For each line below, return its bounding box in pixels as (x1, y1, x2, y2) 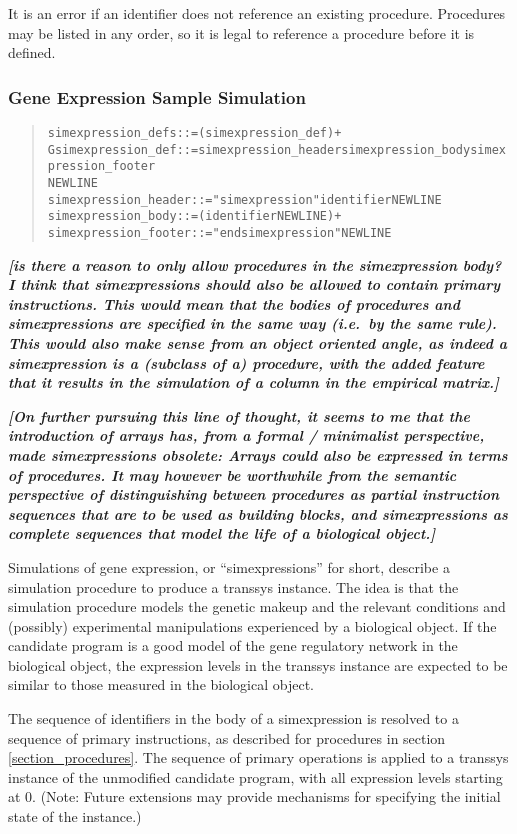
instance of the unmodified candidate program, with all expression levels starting (8, 766, 503, 787)
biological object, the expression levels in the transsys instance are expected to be (8, 654, 508, 675)
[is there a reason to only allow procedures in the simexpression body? (8, 254, 502, 275)
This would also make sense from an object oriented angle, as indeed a (8, 332, 508, 353)
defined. (8, 42, 56, 63)
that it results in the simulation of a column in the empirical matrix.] (8, 372, 499, 393)
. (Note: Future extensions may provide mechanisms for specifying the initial (32, 786, 501, 807)
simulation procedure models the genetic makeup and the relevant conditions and (8, 596, 506, 617)
